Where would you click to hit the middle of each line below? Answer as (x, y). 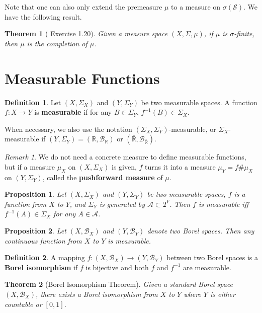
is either (223, 294)
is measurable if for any (73, 112)
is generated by (122, 204)
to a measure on (196, 7)
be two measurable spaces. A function (199, 102)
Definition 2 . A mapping (45, 257)
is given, (124, 166)
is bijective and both (117, 267)
